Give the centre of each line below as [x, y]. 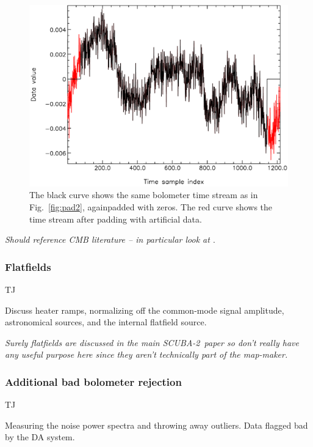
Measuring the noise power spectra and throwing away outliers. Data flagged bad [156, 425]
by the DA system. [40, 437]
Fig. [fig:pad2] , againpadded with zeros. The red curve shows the [151, 207]
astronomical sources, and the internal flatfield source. [106, 322]
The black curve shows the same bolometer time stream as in [144, 195]
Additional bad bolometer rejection [93, 381]
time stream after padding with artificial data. [116, 219]
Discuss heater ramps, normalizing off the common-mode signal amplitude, [145, 310]
